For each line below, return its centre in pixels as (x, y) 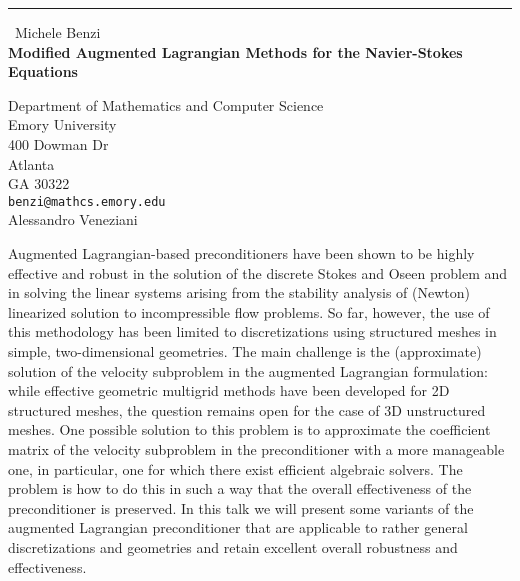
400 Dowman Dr (58, 143)
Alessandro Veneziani (73, 219)
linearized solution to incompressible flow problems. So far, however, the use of (249, 311)
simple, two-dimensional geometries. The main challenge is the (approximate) (245, 350)
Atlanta (31, 163)
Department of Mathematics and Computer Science (166, 104)
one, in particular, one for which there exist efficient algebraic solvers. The (235, 468)
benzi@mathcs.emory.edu (87, 201)
